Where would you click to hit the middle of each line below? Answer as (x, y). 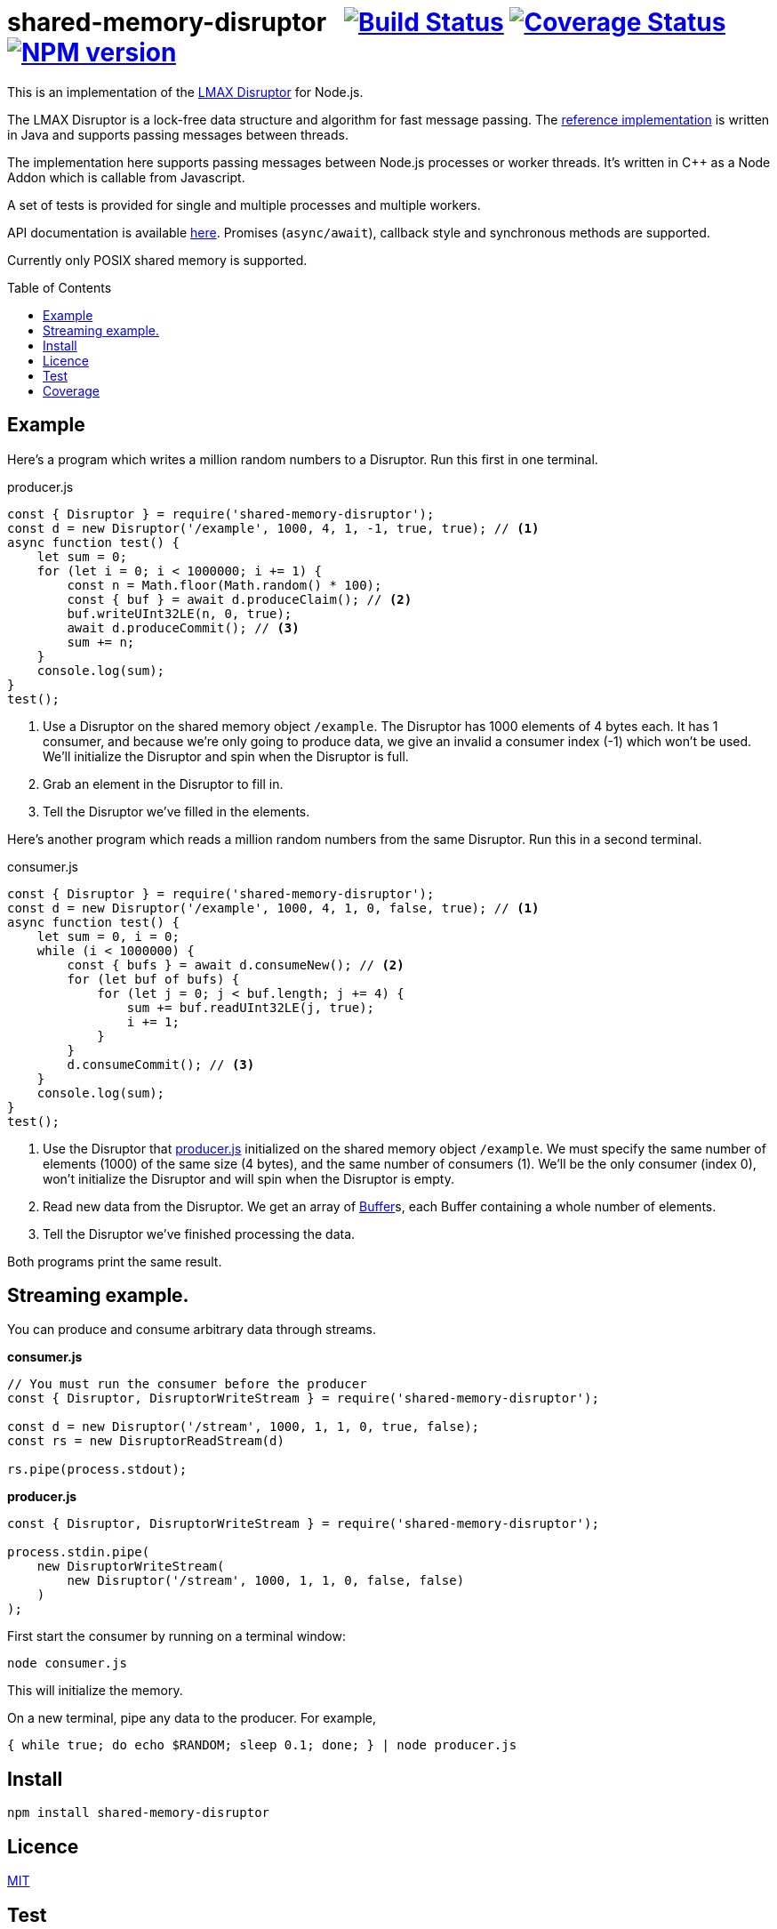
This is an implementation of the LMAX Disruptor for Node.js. (185, 92)
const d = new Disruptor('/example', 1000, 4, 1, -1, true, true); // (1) (273, 528)
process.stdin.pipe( (79, 1552)
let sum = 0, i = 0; (108, 936)
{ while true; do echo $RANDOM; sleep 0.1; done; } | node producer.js (262, 1745)
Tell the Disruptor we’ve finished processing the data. (199, 1234)
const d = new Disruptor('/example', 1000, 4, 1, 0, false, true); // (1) (273, 908)
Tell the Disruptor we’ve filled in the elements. (176, 811)
